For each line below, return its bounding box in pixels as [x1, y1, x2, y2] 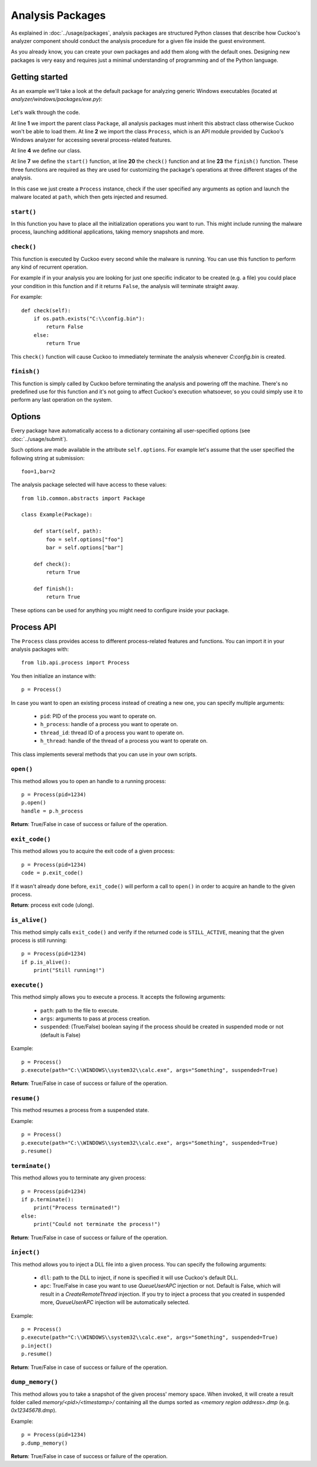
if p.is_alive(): [21, 958, 71, 965]
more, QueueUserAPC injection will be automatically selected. [40, 1299, 190, 1306]
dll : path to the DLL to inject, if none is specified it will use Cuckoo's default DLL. [40, 1274, 238, 1281]
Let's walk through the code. [11, 109, 80, 116]
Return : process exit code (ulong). [11, 901, 95, 908]
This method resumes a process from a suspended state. [11, 1107, 149, 1114]
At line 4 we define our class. [11, 147, 82, 154]
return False [46, 323, 83, 330]
